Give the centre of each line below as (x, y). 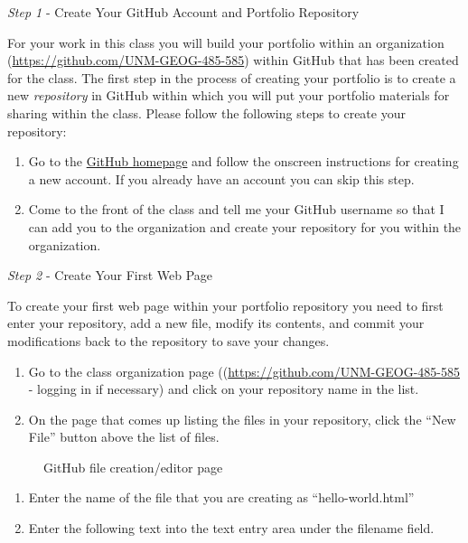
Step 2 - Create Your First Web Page (110, 275)
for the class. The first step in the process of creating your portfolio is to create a (232, 77)
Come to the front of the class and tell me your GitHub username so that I (236, 209)
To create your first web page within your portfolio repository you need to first (225, 305)
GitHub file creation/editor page (133, 467)
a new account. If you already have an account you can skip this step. (221, 178)
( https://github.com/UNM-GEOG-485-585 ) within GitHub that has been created (233, 60)
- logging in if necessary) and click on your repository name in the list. (224, 389)
